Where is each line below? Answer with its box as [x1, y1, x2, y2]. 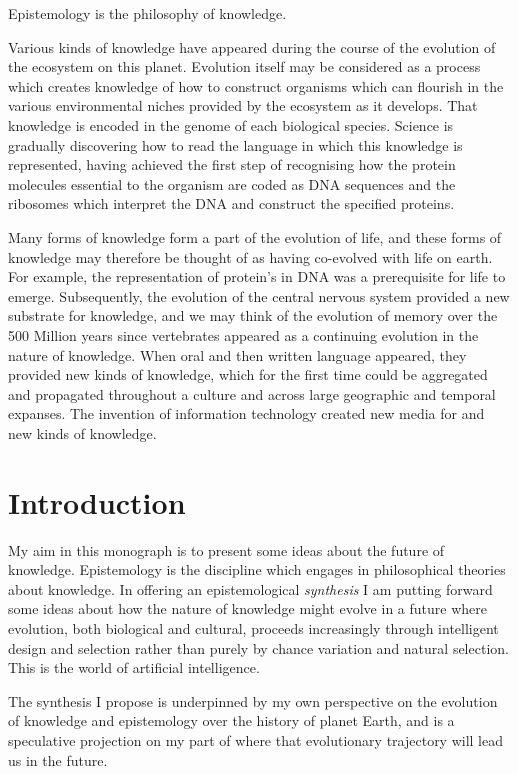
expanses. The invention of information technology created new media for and [8, 403, 485, 424]
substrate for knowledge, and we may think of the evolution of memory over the [8, 305, 498, 326]
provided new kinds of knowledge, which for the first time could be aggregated [8, 364, 488, 385]
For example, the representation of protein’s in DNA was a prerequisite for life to [8, 266, 506, 287]
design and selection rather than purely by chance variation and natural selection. [8, 637, 509, 658]
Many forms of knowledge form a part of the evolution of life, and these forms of [8, 226, 502, 247]
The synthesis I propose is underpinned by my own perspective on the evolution [8, 690, 498, 711]
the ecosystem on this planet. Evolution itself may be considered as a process [8, 56, 481, 77]
